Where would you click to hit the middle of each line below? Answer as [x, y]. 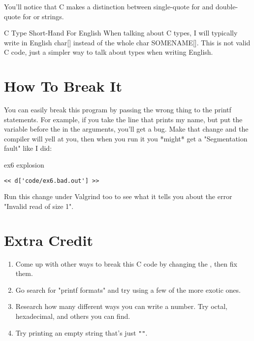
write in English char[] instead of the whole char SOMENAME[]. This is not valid [127, 42]
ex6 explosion [24, 165]
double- [227, 6]
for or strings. [43, 16]
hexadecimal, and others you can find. [73, 316]
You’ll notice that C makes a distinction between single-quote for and [109, 6]
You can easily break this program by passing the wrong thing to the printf [118, 110]
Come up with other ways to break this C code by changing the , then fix [126, 263]
